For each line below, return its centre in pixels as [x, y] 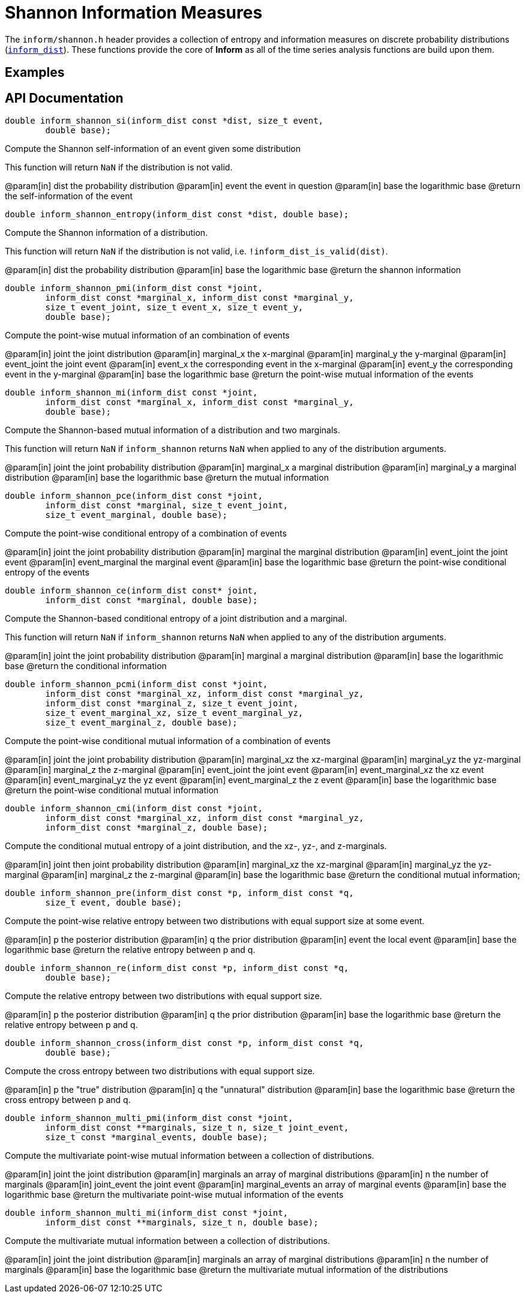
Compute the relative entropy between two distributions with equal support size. [163, 996]
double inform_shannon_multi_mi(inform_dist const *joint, [147, 1213]
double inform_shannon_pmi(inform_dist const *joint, [134, 288]
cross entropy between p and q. [68, 1100]
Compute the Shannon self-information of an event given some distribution [153, 149]
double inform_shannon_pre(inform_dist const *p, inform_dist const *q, [179, 893]
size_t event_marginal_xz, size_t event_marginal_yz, [174, 713]
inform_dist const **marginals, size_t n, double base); [182, 1223]
